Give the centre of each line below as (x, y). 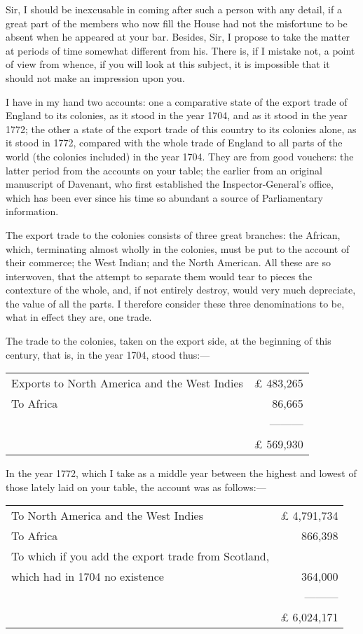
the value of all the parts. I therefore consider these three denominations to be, (175, 303)
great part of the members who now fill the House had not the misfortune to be (177, 23)
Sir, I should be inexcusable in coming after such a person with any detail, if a (174, 9)
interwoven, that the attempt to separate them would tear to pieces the (159, 276)
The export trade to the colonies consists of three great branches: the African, (173, 234)
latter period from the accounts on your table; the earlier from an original (164, 170)
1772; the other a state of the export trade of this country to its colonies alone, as (181, 129)
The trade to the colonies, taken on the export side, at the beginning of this (169, 341)
